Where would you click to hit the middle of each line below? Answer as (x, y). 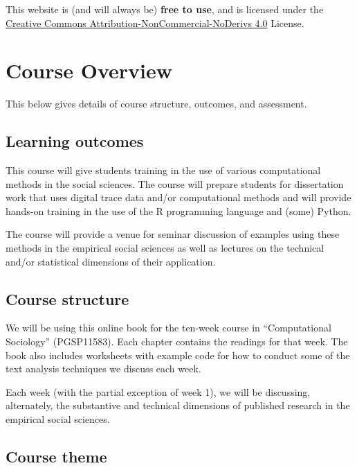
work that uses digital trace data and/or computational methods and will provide (178, 197)
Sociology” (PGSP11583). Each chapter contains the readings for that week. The (177, 341)
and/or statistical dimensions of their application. (111, 261)
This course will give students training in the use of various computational (163, 170)
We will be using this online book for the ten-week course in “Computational (168, 328)
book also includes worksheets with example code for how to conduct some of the (178, 355)
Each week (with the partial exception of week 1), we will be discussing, (158, 391)
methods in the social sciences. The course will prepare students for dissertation (175, 183)
